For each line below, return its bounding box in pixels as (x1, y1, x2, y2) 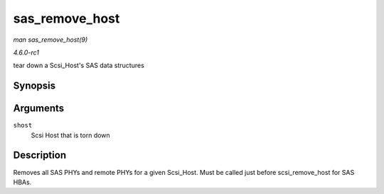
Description (13, 149, 67, 161)
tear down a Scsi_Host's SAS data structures (13, 61, 145, 70)
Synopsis (13, 80, 56, 92)
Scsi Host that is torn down (31, 131, 110, 139)
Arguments (13, 103, 65, 115)
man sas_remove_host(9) (13, 35, 88, 44)
